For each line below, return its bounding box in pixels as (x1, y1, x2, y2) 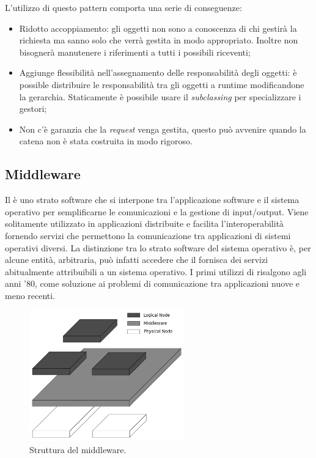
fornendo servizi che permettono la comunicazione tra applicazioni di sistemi (5, 229, 291, 242)
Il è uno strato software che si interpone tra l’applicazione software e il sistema (5, 193, 299, 206)
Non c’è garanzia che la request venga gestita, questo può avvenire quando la (19, 122, 306, 135)
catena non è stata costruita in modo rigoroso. (19, 135, 193, 147)
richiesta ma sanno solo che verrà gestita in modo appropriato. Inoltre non (19, 34, 298, 46)
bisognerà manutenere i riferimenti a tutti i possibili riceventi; (19, 45, 251, 58)
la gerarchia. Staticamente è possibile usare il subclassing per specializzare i (19, 90, 301, 103)
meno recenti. (5, 289, 56, 301)
